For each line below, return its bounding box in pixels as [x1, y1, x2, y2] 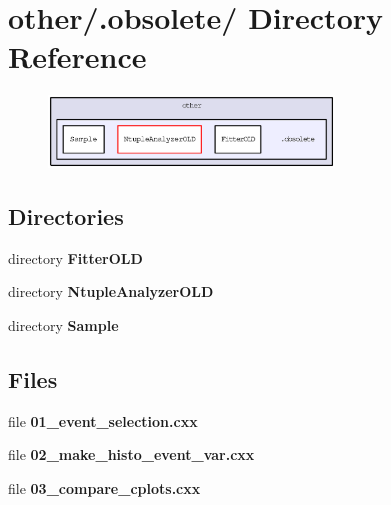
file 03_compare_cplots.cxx [8, 478, 201, 499]
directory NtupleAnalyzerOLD [8, 281, 214, 302]
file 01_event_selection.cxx [8, 410, 198, 431]
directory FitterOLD [8, 247, 143, 268]
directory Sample [8, 315, 119, 336]
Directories [8, 201, 124, 232]
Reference [8, 36, 147, 77]
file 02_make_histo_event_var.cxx [8, 444, 255, 465]
